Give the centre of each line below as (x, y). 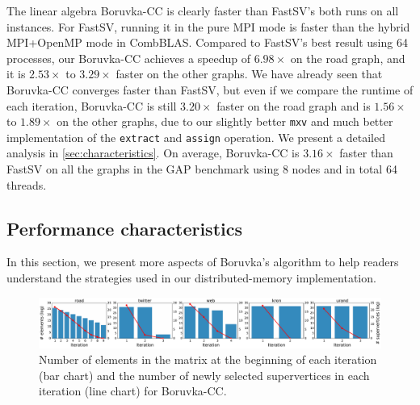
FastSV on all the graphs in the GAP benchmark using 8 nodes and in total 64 (202, 169)
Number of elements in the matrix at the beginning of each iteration (208, 359)
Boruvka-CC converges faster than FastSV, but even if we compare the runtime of (210, 89)
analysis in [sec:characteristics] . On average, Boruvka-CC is (153, 153)
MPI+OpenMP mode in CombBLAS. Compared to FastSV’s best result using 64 (207, 42)
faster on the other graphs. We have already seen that (249, 74)
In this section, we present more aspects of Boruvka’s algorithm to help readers (203, 262)
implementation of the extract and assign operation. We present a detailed (196, 137)
